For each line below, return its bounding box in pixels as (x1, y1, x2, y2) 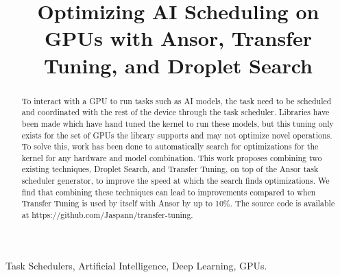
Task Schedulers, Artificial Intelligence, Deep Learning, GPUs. (5, 258, 267, 272)
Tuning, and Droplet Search (43, 51, 313, 79)
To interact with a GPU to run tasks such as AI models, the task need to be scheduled (21, 95, 332, 106)
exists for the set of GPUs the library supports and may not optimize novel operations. (21, 129, 332, 141)
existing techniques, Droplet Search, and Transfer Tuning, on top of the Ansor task (21, 163, 319, 175)
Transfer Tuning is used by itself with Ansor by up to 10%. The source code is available (21, 197, 335, 209)
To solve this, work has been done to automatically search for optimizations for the (21, 141, 319, 152)
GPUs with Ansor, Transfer (45, 24, 312, 52)
